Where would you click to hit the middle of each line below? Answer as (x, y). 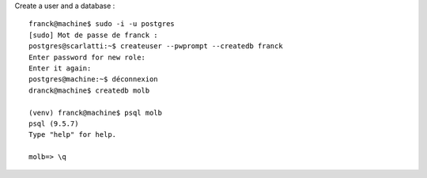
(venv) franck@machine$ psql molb (95, 112)
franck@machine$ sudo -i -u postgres (102, 24)
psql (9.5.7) (54, 123)
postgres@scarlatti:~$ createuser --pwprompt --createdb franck (156, 46)
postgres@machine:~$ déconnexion (93, 80)
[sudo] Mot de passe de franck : (93, 35)
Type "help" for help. (73, 135)
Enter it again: (60, 68)
